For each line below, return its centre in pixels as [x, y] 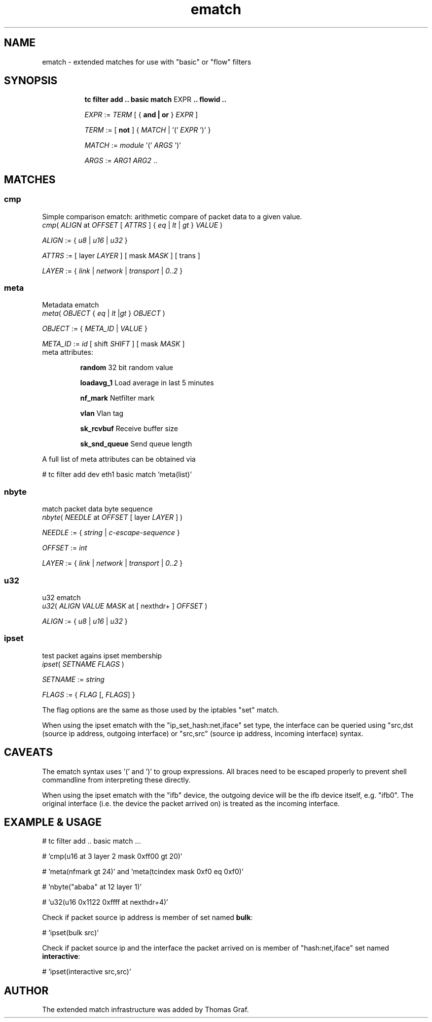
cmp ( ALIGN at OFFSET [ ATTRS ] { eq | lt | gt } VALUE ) [132, 225]
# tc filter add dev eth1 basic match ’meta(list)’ [117, 475]
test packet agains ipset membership [102, 655]
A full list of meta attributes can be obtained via [119, 459]
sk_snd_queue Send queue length [136, 444]
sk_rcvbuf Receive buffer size [129, 429]
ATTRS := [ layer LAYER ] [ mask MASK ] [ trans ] [121, 255]
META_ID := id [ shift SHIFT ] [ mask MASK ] [113, 344]
